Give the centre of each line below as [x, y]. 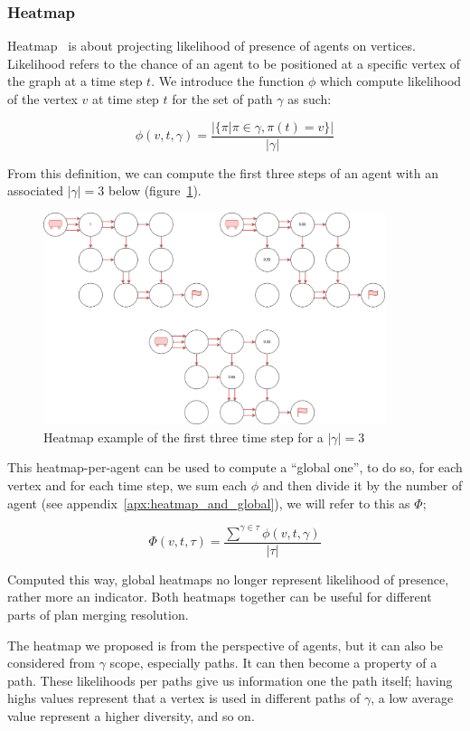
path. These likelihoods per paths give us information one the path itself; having [230, 680]
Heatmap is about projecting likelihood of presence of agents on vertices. [211, 46]
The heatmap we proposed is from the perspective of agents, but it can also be [225, 645]
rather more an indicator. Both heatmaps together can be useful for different [220, 597]
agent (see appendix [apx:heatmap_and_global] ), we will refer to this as [209, 503]
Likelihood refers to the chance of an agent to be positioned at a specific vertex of [234, 63]
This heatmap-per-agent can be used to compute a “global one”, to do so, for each [235, 467]
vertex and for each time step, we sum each [127, 484]
